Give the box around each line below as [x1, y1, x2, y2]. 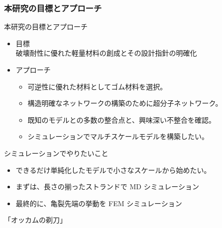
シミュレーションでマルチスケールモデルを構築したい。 [27, 131, 209, 142]
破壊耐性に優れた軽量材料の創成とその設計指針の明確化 [15, 48, 197, 58]
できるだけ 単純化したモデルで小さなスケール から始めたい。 [15, 164, 211, 175]
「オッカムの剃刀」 [4, 215, 67, 225]
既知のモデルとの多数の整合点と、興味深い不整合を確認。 [27, 114, 216, 125]
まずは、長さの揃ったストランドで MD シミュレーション [15, 181, 200, 192]
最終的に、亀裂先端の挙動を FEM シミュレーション [15, 198, 182, 208]
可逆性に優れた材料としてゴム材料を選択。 [27, 81, 167, 91]
